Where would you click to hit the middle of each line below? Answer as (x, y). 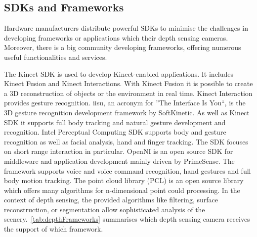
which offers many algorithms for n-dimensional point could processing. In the (122, 190)
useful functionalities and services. (56, 57)
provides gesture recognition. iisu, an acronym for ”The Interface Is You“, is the (125, 103)
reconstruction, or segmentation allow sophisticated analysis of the (105, 209)
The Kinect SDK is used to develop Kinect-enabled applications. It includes (119, 73)
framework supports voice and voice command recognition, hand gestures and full (128, 170)
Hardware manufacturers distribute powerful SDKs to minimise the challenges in (126, 28)
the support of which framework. (54, 229)
